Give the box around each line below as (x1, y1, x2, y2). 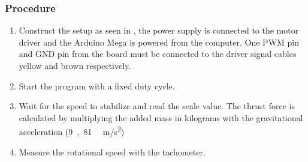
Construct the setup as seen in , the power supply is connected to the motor (19, 24, 299, 37)
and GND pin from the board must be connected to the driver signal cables (19, 47, 297, 60)
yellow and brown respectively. (19, 59, 131, 71)
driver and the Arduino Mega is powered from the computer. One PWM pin (19, 35, 300, 48)
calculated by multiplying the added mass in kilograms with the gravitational (19, 111, 303, 124)
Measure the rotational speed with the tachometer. (19, 145, 206, 158)
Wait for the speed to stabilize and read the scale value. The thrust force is (19, 100, 295, 112)
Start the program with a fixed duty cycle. (19, 79, 175, 92)
